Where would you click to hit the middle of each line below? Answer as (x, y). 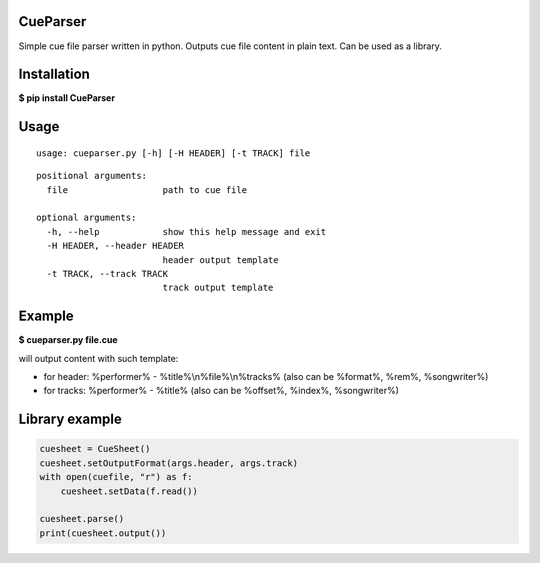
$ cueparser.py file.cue (68, 340)
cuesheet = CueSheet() (95, 449)
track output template (218, 288)
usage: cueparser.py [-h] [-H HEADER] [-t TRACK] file (173, 153)
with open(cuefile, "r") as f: (116, 477)
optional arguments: (86, 218)
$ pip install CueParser (66, 98)
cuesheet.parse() (82, 519)
